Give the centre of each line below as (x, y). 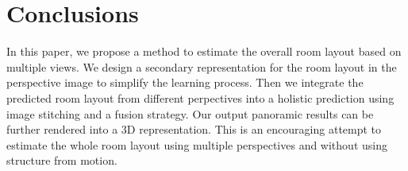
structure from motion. (62, 160)
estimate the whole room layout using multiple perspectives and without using (197, 144)
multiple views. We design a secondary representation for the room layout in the (202, 66)
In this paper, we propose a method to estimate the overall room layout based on (204, 51)
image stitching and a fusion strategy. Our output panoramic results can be (190, 113)
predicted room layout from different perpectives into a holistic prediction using (200, 97)
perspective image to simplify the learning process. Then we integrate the (185, 82)
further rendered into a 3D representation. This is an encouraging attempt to (194, 129)
